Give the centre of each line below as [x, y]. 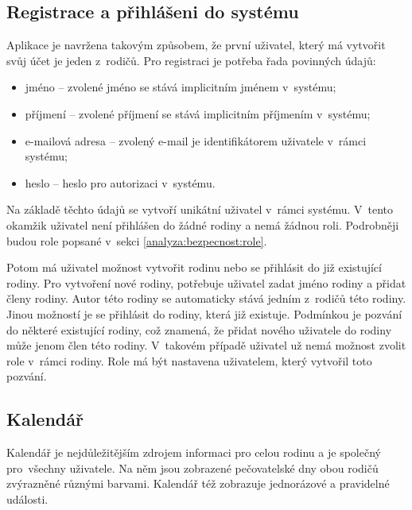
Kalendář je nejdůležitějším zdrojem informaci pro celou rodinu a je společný [194, 452]
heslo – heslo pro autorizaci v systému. [120, 182]
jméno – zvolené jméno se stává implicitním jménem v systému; [181, 87]
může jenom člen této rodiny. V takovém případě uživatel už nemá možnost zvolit [206, 345]
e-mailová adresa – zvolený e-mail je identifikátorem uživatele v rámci [196, 140]
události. [27, 498]
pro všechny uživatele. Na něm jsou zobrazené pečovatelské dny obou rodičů [192, 467]
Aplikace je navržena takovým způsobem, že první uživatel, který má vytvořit [196, 45]
